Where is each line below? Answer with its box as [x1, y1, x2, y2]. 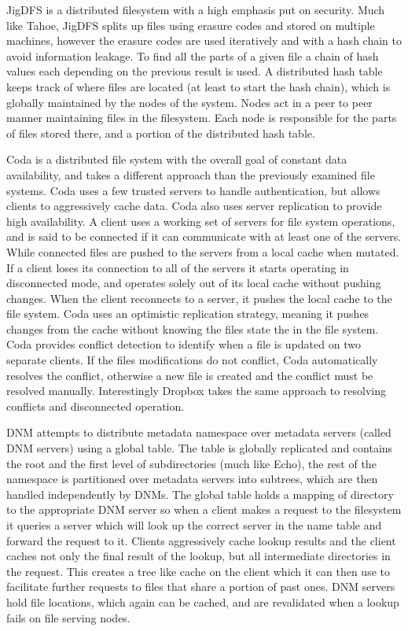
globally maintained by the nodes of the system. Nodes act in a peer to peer [6, 94, 373, 110]
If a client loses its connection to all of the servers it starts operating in [6, 259, 349, 275]
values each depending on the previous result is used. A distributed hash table [6, 63, 383, 79]
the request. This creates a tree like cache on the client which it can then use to [6, 563, 390, 579]
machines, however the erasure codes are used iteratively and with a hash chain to [6, 32, 402, 49]
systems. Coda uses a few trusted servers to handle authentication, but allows [6, 182, 380, 198]
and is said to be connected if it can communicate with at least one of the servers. [6, 228, 402, 245]
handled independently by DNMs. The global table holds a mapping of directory [6, 485, 394, 502]
